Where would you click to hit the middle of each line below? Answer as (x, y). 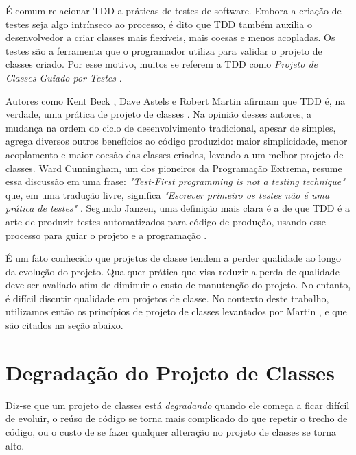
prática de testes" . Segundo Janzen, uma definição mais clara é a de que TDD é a (178, 208)
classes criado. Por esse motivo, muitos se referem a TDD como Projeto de (162, 64)
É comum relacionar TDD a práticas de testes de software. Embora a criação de (174, 10)
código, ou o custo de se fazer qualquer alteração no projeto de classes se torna (171, 431)
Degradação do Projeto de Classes (170, 372)
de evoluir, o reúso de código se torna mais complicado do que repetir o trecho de (177, 418)
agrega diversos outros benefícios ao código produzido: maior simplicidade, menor (177, 141)
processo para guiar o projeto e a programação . (106, 235)
